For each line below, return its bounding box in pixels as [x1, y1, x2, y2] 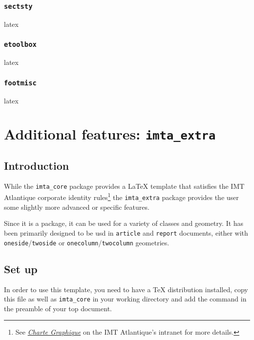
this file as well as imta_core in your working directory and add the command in [4, 294, 247, 304]
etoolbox [4, 40, 37, 49]
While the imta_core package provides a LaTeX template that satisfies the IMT [4, 180, 245, 191]
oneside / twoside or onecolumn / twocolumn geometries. [4, 237, 169, 247]
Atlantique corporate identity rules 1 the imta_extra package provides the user [4, 191, 239, 202]
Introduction [4, 158, 69, 173]
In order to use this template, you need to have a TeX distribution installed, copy [4, 284, 248, 294]
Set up [4, 261, 38, 276]
